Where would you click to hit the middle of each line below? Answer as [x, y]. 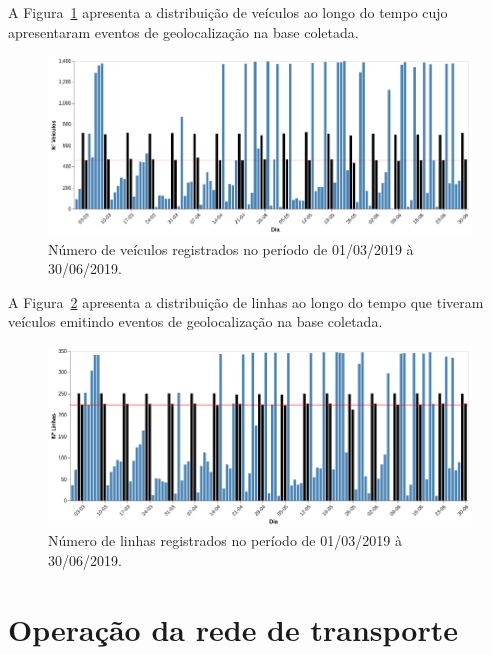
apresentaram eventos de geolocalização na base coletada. [183, 31]
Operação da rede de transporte [233, 628]
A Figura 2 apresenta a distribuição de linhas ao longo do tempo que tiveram [246, 301]
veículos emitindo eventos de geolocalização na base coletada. [195, 321]
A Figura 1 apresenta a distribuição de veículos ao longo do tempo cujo [228, 12]
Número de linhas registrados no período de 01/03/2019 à [225, 540]
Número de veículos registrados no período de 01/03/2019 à [231, 248]
